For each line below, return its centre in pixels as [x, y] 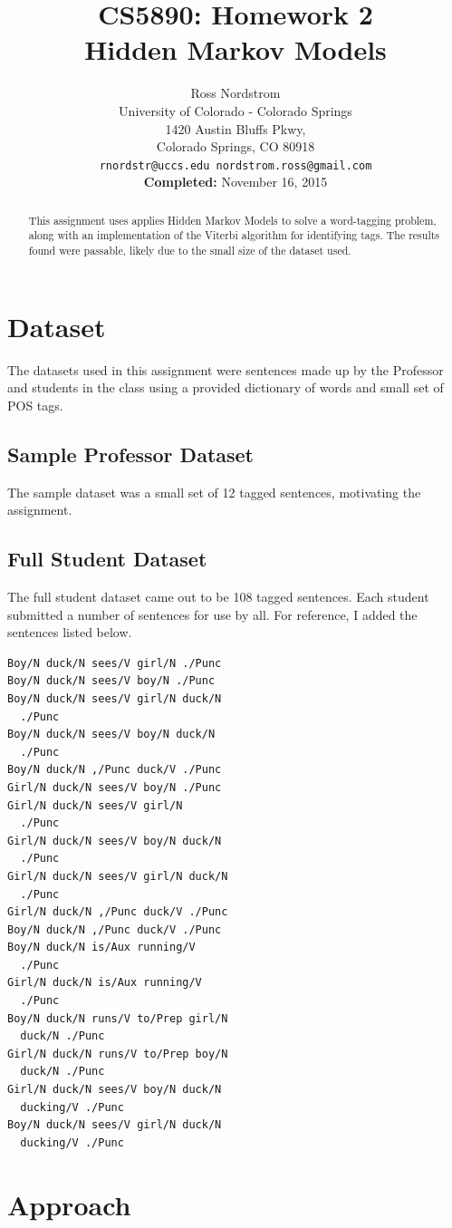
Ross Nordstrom [236, 93]
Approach [69, 1204]
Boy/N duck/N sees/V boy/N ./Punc [111, 681]
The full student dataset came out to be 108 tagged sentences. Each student [218, 597]
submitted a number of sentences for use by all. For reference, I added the [212, 614]
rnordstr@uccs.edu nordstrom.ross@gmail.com [236, 165]
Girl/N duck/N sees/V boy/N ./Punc [115, 787]
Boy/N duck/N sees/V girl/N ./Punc [115, 663]
